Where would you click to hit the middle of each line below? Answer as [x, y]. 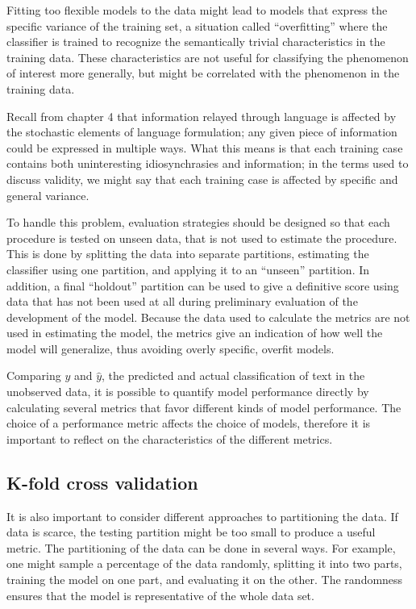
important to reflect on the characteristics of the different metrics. [170, 438]
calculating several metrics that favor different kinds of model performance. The [204, 407]
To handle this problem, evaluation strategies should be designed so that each [198, 222]
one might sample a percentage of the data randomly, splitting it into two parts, [204, 563]
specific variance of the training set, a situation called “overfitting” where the [197, 25]
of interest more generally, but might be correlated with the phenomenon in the [203, 73]
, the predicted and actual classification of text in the [233, 375]
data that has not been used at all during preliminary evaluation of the [182, 301]
